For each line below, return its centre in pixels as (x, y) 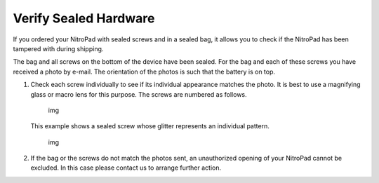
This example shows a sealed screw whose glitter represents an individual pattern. (150, 126)
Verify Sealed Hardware (84, 18)
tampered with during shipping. (58, 48)
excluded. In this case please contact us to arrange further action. (126, 168)
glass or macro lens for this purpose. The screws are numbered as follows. (139, 94)
